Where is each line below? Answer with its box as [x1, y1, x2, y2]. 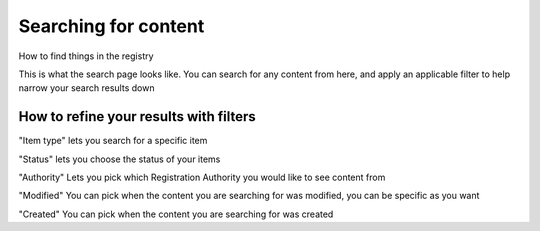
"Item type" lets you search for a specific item [18, 135, 208, 147]
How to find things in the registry [18, 50, 154, 62]
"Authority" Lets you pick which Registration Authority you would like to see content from [18, 171, 386, 184]
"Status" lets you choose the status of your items [18, 153, 221, 165]
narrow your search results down [18, 82, 155, 94]
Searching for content [18, 15, 205, 37]
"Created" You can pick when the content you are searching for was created [18, 208, 334, 220]
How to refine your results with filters [18, 108, 257, 125]
